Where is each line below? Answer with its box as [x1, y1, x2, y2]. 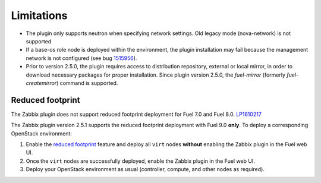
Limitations [11, 9, 68, 22]
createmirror [26, 79, 57, 86]
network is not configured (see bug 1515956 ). [26, 54, 137, 62]
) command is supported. [56, 79, 118, 86]
